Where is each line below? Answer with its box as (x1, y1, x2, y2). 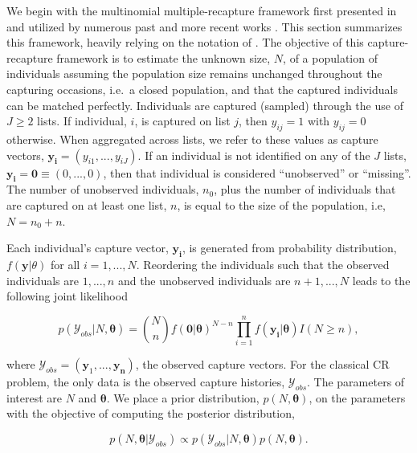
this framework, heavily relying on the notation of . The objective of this (6, 34, 364, 51)
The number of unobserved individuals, (6, 181, 199, 198)
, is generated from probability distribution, (182, 239, 397, 256)
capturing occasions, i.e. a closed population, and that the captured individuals (6, 80, 398, 97)
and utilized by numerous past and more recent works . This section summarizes (6, 18, 403, 35)
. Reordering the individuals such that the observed (136, 255, 390, 272)
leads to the (352, 271, 411, 288)
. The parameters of (307, 373, 405, 390)
